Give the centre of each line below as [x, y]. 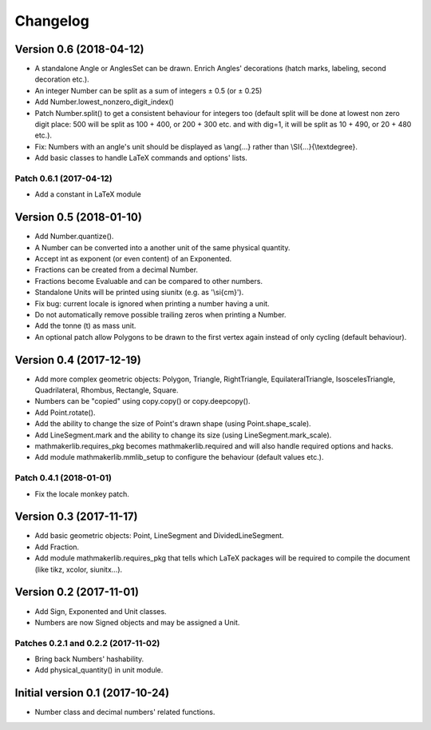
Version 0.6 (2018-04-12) [79, 49]
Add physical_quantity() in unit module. [99, 670]
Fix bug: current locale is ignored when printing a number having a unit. [152, 303]
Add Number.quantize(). [74, 237]
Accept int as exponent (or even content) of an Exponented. [133, 259]
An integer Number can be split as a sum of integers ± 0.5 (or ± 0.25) [148, 90]
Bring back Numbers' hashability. [89, 659]
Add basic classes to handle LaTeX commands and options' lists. [141, 158]
